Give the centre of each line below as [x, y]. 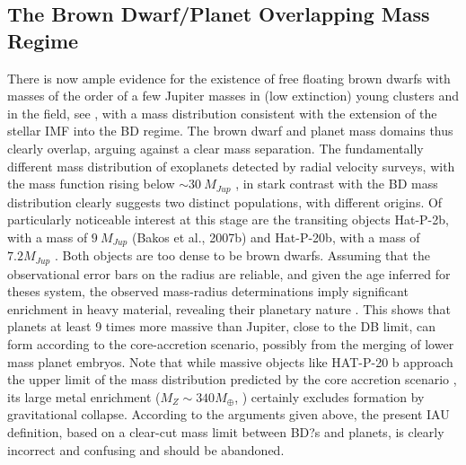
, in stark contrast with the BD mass [337, 184]
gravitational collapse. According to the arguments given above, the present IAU [229, 414]
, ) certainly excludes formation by [330, 396]
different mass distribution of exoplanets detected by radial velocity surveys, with [231, 166]
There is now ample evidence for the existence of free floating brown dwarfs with [229, 78]
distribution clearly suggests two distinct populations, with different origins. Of [225, 202]
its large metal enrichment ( [84, 396]
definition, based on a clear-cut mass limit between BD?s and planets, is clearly [226, 432]
